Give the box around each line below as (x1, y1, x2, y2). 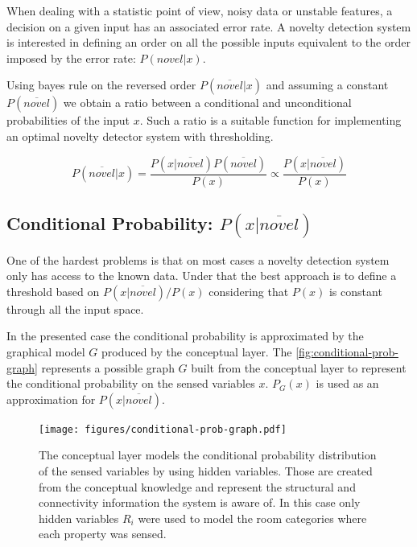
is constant (328, 282, 382, 299)
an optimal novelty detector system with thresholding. (6, 127, 274, 144)
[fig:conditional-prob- (295, 343, 398, 360)
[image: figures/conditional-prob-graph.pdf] (39, 423, 287, 435)
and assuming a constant (266, 76, 389, 93)
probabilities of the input (6, 112, 130, 129)
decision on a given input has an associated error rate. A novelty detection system (6, 18, 411, 35)
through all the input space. (6, 300, 144, 317)
